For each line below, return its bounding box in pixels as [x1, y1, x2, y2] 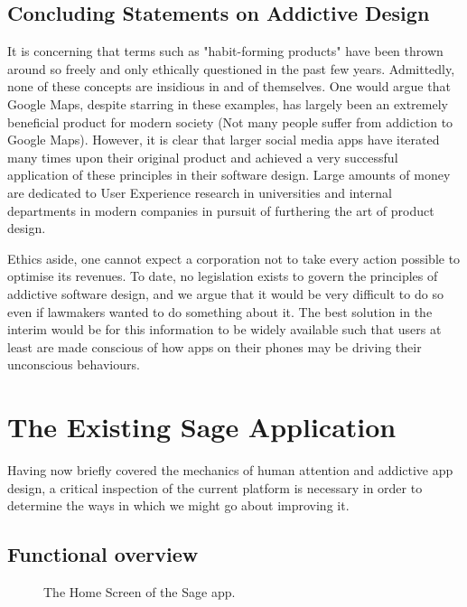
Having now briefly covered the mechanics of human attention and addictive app [7, 461, 453, 480]
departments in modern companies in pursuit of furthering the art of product [7, 201, 434, 219]
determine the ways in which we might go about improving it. [7, 496, 350, 515]
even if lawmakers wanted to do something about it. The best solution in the [7, 302, 433, 321]
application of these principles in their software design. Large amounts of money [7, 165, 451, 184]
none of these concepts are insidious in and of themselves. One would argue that [7, 77, 451, 96]
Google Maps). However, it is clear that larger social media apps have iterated [7, 130, 440, 149]
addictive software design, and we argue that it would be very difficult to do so [7, 284, 444, 303]
